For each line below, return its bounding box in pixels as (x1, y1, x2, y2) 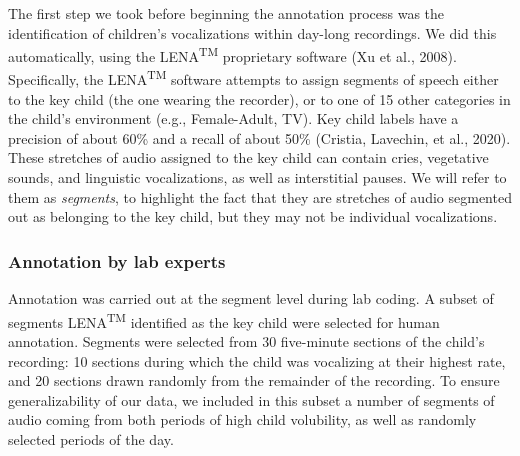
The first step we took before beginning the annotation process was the (8, 3, 445, 23)
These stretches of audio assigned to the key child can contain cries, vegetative (8, 147, 489, 168)
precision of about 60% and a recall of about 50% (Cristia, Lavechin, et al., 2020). (8, 127, 511, 148)
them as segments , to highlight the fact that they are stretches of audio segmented (8, 186, 512, 207)
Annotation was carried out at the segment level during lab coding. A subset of (8, 288, 494, 309)
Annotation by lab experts (8, 248, 226, 273)
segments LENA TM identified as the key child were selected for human (8, 308, 440, 332)
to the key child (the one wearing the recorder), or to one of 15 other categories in (8, 88, 511, 109)
